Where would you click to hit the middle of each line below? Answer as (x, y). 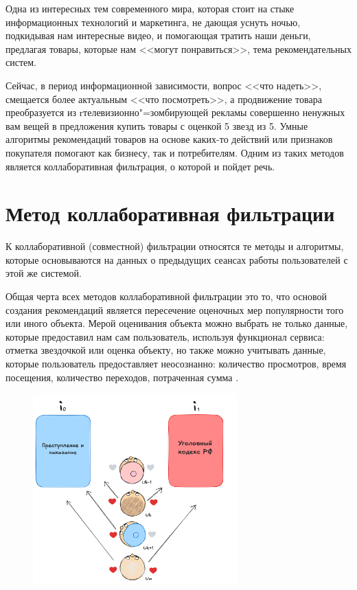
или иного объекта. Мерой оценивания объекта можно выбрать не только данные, (177, 323)
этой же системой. (44, 273)
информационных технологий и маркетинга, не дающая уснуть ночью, (153, 22)
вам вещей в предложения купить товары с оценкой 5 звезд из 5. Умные (157, 125)
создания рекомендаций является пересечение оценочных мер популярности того (175, 309)
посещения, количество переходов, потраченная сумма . (122, 377)
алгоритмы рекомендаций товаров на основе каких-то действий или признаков (169, 139)
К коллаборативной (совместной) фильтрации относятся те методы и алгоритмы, (175, 246)
